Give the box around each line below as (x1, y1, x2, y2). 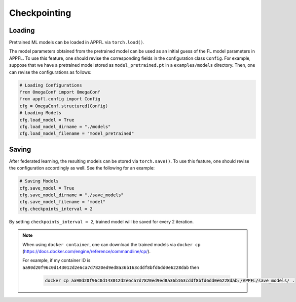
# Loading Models (19, 110, 62, 116)
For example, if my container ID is (22, 258, 91, 263)
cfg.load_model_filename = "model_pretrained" (19, 131, 134, 136)
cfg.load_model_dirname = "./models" (19, 124, 111, 129)
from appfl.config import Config (19, 96, 101, 102)
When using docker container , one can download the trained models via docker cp (22, 241, 201, 247)
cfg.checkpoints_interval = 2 (19, 206, 93, 212)
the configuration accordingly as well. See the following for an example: (9, 165, 155, 171)
